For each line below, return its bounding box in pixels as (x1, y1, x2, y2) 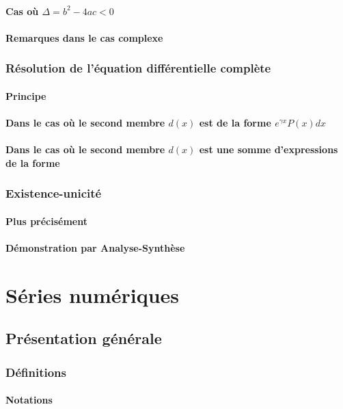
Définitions (5, 363, 66, 380)
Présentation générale (5, 328, 162, 349)
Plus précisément (5, 213, 87, 228)
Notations (5, 393, 53, 407)
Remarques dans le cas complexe (5, 30, 163, 44)
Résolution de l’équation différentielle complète (5, 60, 271, 77)
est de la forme (199, 116, 271, 129)
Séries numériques (5, 280, 180, 308)
